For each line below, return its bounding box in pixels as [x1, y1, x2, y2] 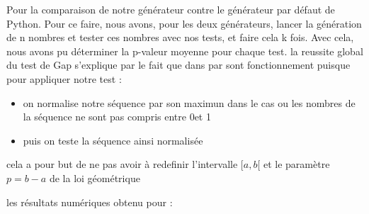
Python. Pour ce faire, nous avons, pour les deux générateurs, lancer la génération [6, 16, 362, 30]
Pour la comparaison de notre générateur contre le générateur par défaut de [6, 2, 335, 16]
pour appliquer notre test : [6, 71, 122, 86]
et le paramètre [263, 157, 330, 171]
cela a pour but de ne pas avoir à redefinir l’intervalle [6, 157, 238, 171]
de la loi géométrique [49, 170, 140, 185]
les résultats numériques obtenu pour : [6, 194, 173, 209]
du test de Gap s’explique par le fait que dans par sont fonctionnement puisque [6, 57, 351, 72]
